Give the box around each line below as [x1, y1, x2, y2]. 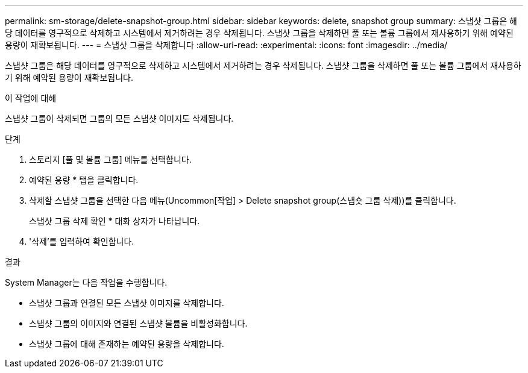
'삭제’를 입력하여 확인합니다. [29, 236, 134, 246]
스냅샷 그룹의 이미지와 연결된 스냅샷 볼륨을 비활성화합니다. [29, 318, 248, 328]
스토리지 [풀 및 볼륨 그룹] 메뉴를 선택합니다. [29, 154, 192, 165]
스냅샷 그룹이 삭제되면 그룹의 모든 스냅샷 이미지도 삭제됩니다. [5, 113, 234, 124]
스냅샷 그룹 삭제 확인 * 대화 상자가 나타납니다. [29, 216, 200, 226]
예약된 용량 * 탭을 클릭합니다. [29, 175, 139, 185]
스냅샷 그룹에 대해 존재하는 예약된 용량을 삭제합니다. [29, 339, 224, 349]
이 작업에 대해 [5, 93, 57, 103]
